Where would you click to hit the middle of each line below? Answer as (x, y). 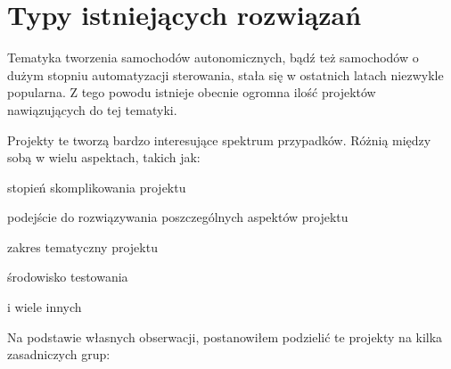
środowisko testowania (68, 277)
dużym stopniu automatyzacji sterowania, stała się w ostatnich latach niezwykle (225, 74)
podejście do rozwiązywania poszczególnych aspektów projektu (178, 217)
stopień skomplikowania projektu (97, 187)
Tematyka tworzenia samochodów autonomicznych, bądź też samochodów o (213, 57)
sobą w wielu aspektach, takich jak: (104, 157)
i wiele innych (45, 307)
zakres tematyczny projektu (82, 246)
